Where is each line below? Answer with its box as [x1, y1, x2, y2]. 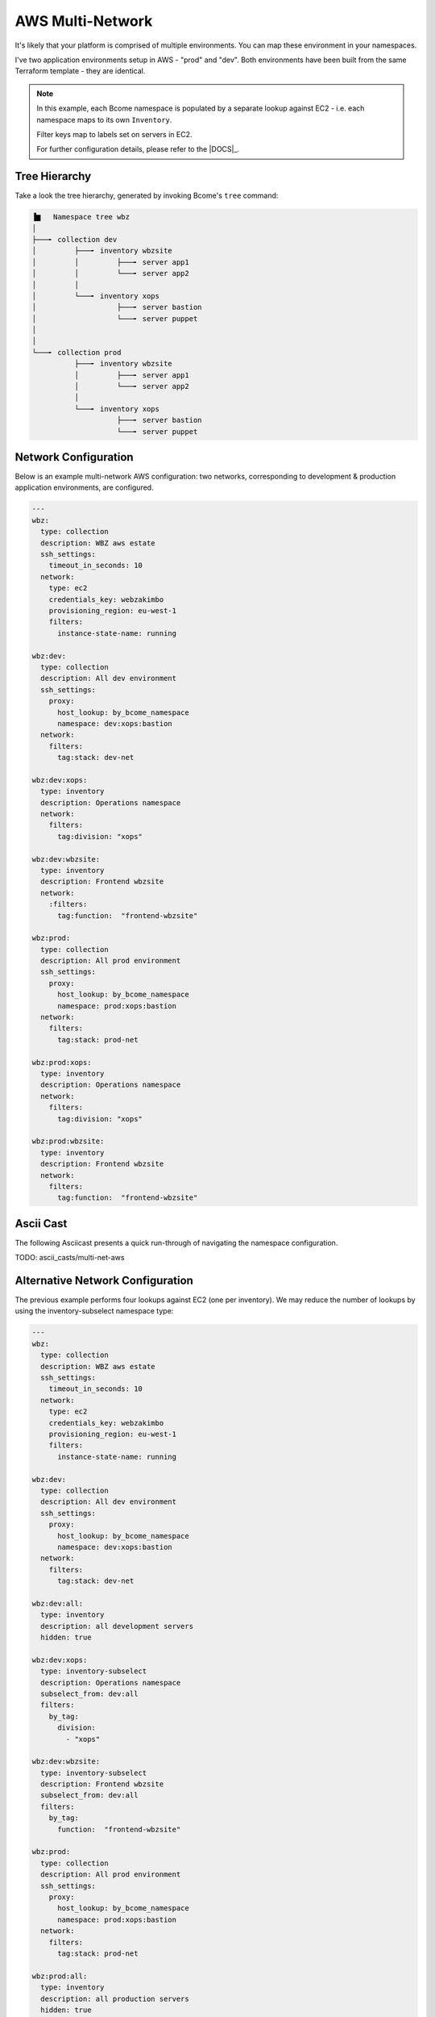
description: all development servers [40, 1622, 193, 1631]
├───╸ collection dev [31, 235, 118, 244]
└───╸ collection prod [31, 348, 122, 357]
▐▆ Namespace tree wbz [31, 212, 130, 222]
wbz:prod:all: [31, 1971, 88, 1981]
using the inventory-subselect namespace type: [14, 1306, 174, 1316]
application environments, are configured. [14, 482, 154, 492]
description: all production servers [40, 1994, 189, 2003]
